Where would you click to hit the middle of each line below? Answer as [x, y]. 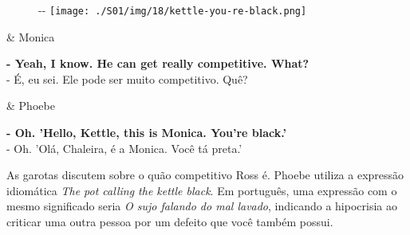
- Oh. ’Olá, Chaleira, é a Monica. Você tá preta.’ [124, 148]
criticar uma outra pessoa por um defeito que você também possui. [170, 221]
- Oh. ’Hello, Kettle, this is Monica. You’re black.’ [146, 133]
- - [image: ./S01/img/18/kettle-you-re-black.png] [173, 10]
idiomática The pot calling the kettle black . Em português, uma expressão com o [202, 190]
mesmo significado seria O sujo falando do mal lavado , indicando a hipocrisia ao [202, 206]
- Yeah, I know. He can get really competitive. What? [158, 63]
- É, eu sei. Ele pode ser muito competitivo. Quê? [127, 78]
